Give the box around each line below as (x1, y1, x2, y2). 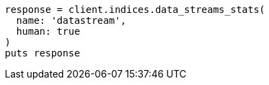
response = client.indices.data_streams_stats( (5, 4, 266, 15)
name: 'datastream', (16, 15, 127, 26)
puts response (5, 48, 80, 58)
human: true (16, 26, 80, 37)
